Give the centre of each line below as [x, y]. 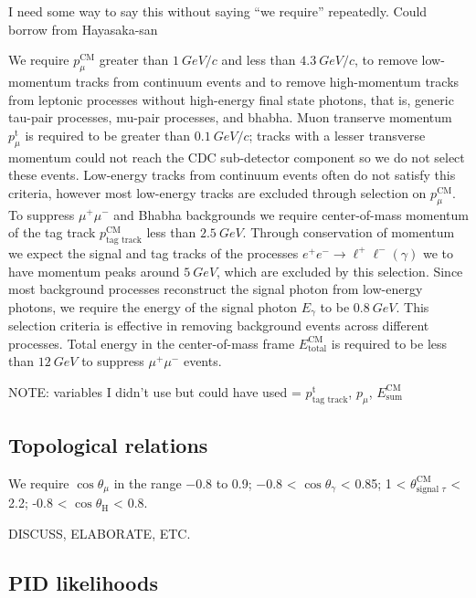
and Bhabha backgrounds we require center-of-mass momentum [291, 214]
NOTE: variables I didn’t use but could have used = [155, 391]
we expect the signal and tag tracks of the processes [153, 252]
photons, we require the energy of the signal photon [153, 306]
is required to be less [389, 343]
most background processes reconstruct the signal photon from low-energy [216, 289]
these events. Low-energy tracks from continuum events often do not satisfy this [232, 175]
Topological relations [108, 445]
